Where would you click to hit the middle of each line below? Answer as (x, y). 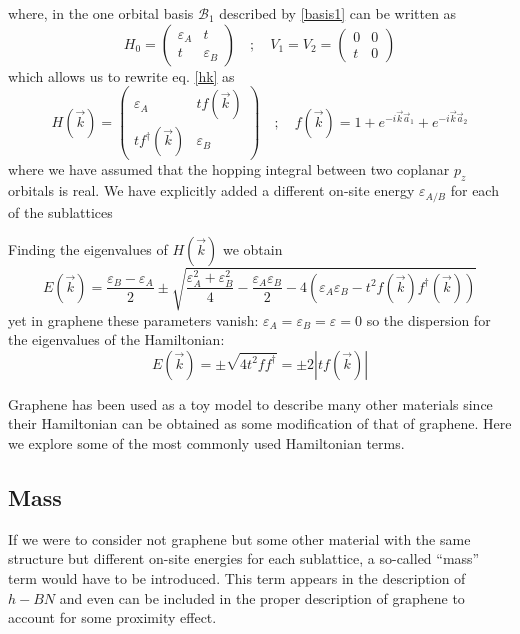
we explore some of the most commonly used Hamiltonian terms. (206, 443)
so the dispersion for (428, 319)
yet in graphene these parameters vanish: (133, 319)
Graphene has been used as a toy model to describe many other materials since (250, 403)
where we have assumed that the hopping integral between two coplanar (229, 169)
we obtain (252, 249)
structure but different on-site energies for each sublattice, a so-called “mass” (244, 558)
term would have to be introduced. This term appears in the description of (237, 578)
